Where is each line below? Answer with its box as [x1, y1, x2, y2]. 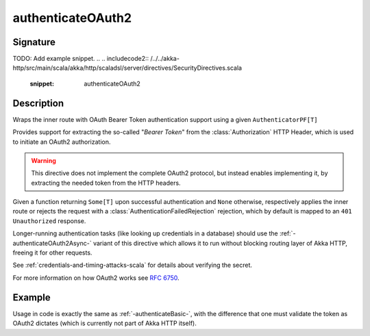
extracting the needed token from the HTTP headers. [31, 179, 181, 187]
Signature [12, 36, 56, 48]
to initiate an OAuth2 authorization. [12, 138, 111, 146]
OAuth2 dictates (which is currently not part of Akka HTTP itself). [12, 319, 197, 328]
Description [12, 97, 64, 109]
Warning [31, 156, 56, 164]
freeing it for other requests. [12, 248, 92, 257]
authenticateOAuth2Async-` [12, 239, 92, 247]
